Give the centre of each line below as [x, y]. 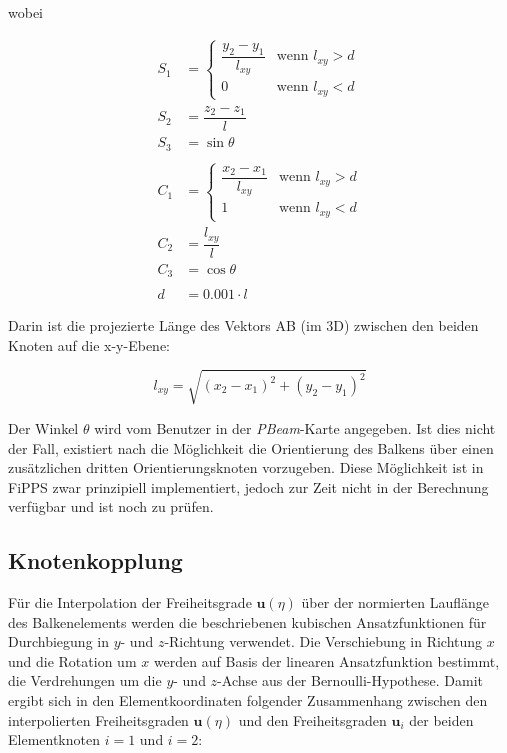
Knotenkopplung [95, 560]
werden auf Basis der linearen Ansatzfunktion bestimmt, [326, 660]
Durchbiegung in [58, 641]
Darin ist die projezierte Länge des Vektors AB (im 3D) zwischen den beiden [243, 325]
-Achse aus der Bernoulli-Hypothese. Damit [350, 680]
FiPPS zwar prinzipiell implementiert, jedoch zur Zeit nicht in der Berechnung [248, 486]
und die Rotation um [72, 660]
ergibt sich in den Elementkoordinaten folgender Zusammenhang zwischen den [248, 700]
